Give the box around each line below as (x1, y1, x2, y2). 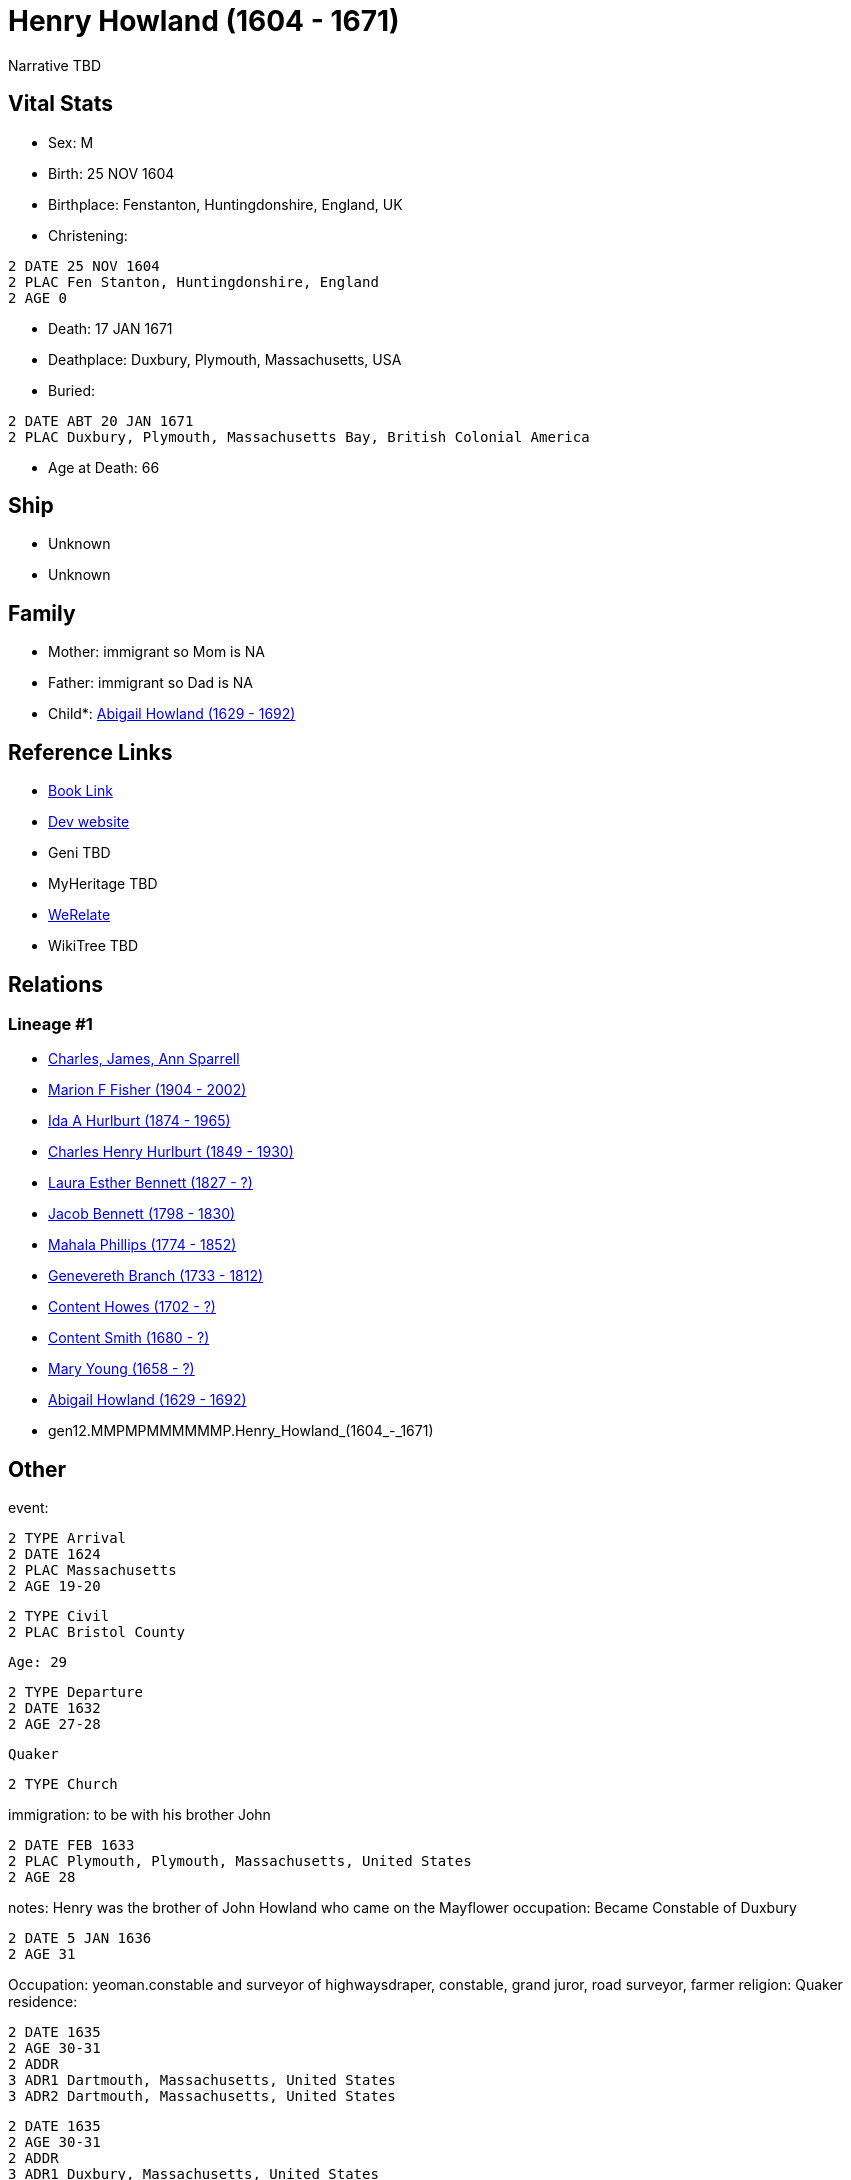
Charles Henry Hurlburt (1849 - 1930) (48, 1143, 294, 1161)
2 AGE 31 (8, 1946, 76, 1963)
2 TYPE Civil (8, 1608, 110, 1625)
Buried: (48, 381, 96, 399)
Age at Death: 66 (48, 458, 160, 476)
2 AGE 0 (8, 289, 68, 306)
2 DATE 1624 (8, 1546, 101, 1563)
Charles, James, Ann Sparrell (48, 1050, 240, 1068)
